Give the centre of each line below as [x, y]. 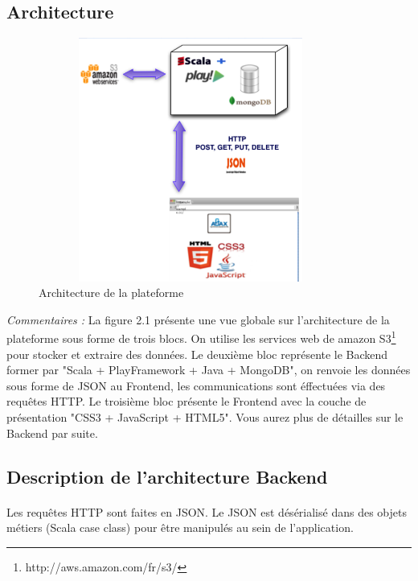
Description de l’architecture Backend [167, 476]
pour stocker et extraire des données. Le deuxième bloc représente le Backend [197, 354]
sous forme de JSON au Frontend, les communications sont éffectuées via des [196, 385]
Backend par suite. [52, 433]
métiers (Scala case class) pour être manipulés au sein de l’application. [180, 527]
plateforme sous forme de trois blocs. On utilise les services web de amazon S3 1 [201, 337]
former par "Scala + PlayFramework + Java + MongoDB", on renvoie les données [209, 370]
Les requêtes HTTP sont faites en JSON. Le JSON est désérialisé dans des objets [207, 511]
